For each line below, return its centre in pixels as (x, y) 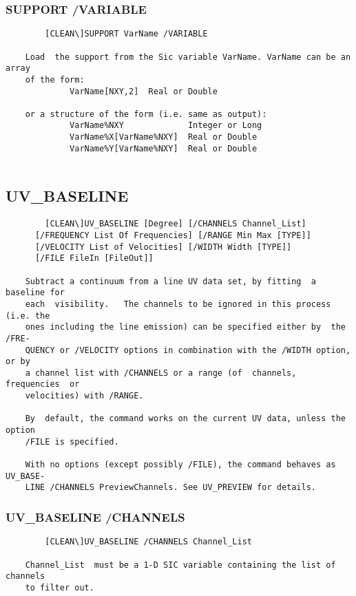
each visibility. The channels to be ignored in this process (178, 304)
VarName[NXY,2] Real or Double (144, 91)
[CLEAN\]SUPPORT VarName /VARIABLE (126, 34)
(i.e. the (28, 316)
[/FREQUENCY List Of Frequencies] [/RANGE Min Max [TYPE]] (173, 235)
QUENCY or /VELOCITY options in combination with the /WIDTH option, (188, 350)
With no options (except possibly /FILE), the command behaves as (180, 465)
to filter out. (60, 587)
